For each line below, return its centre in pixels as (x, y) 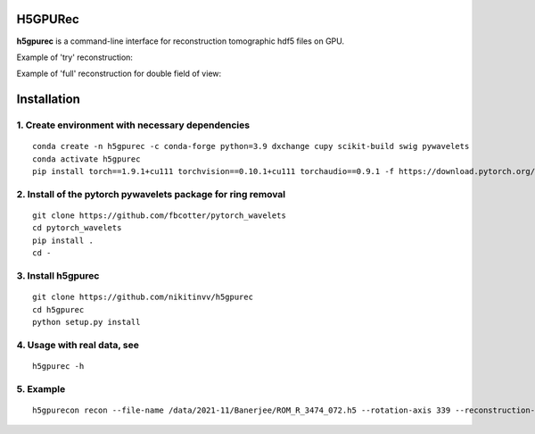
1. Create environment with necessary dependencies (133, 125)
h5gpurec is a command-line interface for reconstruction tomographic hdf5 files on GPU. (181, 41)
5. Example (41, 388)
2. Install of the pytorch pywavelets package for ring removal (151, 194)
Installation (48, 100)
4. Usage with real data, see (78, 345)
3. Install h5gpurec (58, 275)
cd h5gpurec (58, 309)
